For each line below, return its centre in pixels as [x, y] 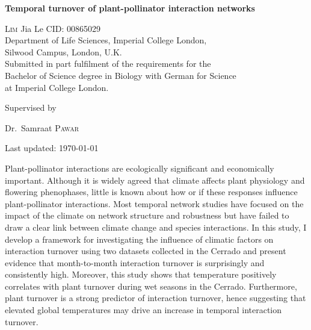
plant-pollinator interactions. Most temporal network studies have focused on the [154, 203]
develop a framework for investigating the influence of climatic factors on [139, 239]
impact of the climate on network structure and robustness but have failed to [147, 215]
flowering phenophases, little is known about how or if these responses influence [151, 192]
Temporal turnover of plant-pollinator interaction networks [130, 8]
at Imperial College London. [57, 87]
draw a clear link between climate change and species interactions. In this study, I [156, 227]
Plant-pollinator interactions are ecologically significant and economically [140, 168]
